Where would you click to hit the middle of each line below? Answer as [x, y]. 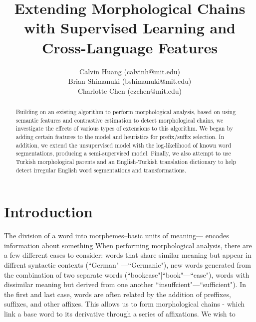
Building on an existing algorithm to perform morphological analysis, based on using [126, 112]
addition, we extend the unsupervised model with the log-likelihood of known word [124, 145]
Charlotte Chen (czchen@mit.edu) [130, 90]
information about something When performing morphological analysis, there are [128, 245]
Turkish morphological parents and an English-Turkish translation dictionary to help [126, 162]
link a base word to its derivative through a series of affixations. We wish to [120, 314]
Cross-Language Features [130, 47]
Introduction [48, 212]
